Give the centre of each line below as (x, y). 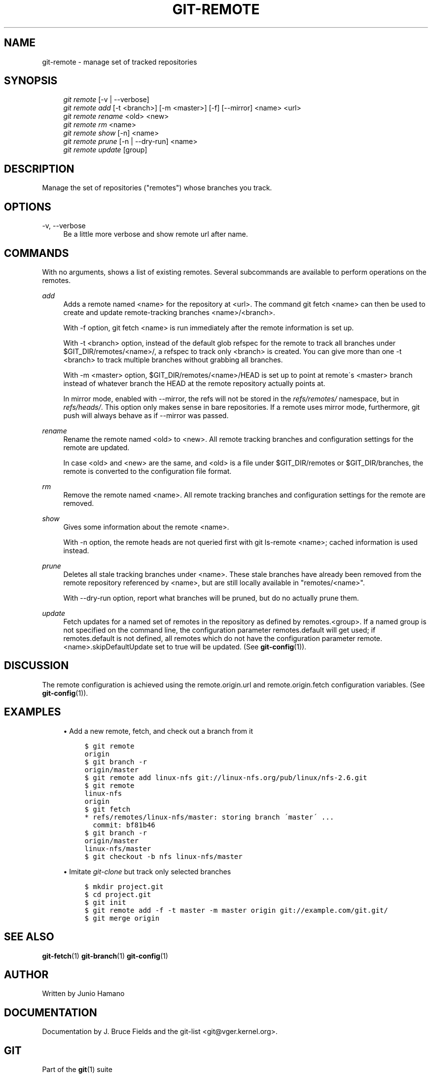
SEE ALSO (29, 937)
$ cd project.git (118, 894)
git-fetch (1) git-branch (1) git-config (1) (105, 956)
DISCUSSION (36, 666)
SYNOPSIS (31, 81)
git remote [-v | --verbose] (106, 100)
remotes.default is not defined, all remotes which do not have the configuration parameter (209, 638)
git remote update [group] (105, 150)
